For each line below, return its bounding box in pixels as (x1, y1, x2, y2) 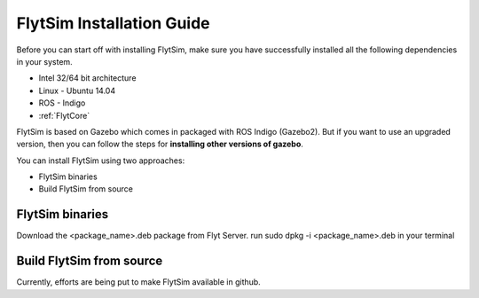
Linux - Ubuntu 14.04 (38, 85, 115, 96)
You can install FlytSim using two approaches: (16, 155, 185, 166)
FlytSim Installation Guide (16, 13, 210, 33)
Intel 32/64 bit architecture (38, 73, 137, 83)
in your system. (16, 56, 73, 67)
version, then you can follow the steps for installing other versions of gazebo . (16, 138, 303, 150)
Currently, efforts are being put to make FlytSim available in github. (16, 277, 261, 287)
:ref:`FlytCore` (38, 110, 90, 121)
